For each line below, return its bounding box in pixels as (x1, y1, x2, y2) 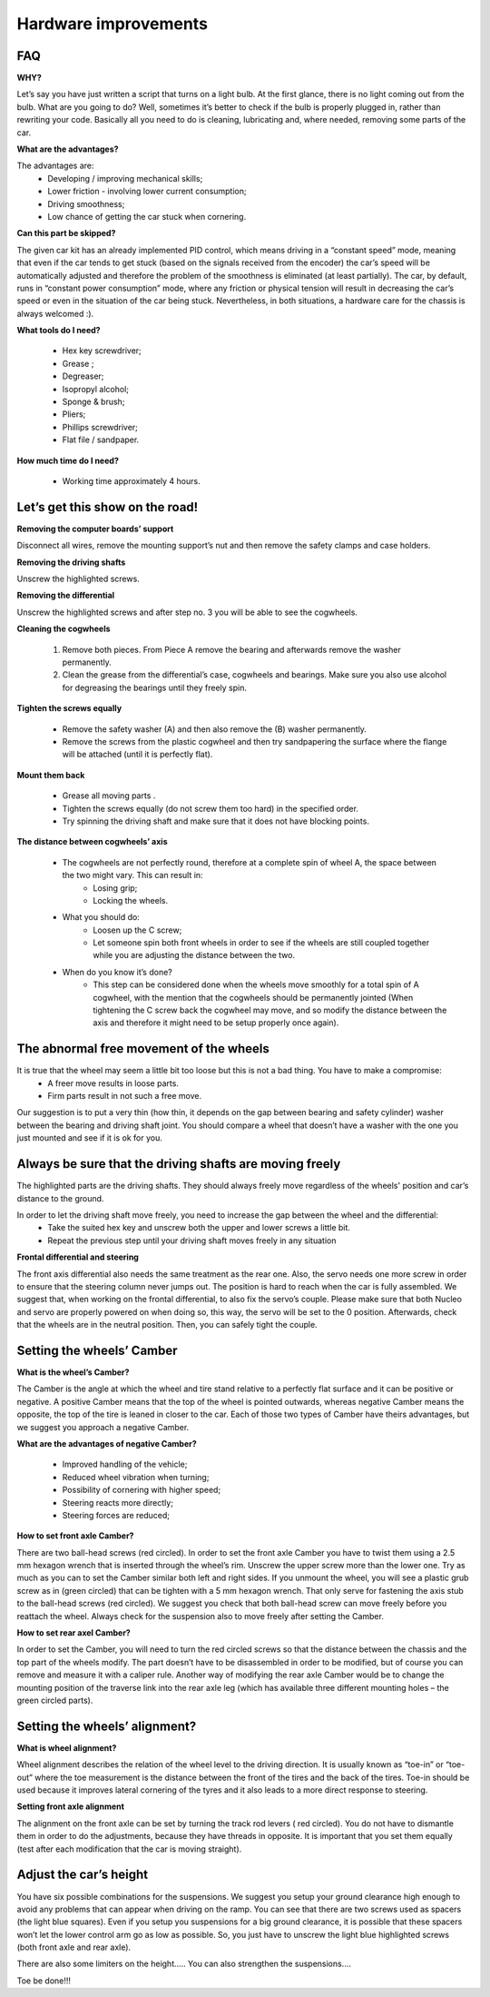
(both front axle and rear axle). (16, 1942, 132, 1953)
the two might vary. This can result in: (62, 870, 203, 881)
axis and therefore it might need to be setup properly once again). (93, 1017, 339, 1028)
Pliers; (62, 409, 86, 420)
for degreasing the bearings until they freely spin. (62, 682, 248, 693)
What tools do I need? (16, 325, 101, 336)
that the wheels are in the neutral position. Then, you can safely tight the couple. (16, 1320, 318, 1330)
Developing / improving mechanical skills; (47, 173, 203, 183)
